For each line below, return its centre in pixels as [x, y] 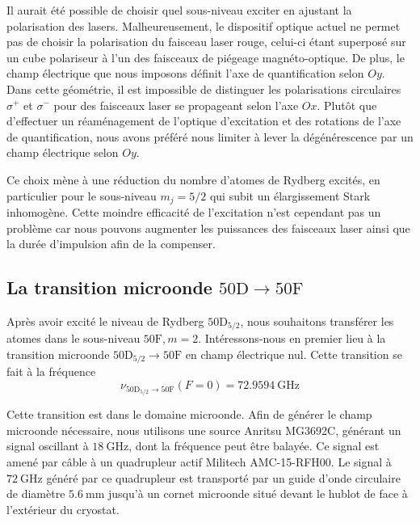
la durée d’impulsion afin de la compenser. [111, 244]
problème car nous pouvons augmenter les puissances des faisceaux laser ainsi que [208, 228]
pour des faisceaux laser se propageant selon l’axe [176, 105]
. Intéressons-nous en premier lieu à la [292, 338]
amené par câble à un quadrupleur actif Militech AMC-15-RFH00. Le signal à [199, 461]
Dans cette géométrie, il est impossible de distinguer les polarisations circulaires [204, 89]
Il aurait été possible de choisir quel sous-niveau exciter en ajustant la [179, 10]
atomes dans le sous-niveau [73, 338]
